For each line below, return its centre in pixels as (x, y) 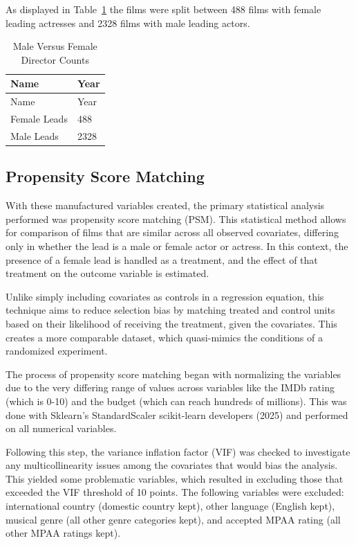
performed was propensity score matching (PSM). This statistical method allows (176, 218)
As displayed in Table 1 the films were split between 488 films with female (163, 9)
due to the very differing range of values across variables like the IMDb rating (170, 387)
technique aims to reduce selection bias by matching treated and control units (170, 310)
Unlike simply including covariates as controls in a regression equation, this (165, 296)
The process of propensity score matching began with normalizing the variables (174, 374)
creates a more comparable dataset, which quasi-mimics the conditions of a (164, 337)
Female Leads (39, 119)
